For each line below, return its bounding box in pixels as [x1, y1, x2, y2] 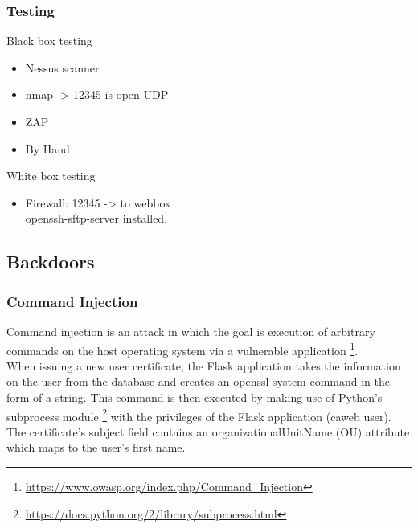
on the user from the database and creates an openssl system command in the [6, 373, 390, 390]
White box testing [6, 167, 96, 184]
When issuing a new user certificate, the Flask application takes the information [6, 357, 401, 374]
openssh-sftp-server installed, [25, 210, 168, 227]
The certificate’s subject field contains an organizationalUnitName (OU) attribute [6, 423, 410, 440]
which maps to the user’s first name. [6, 439, 186, 456]
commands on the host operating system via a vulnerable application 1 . [6, 339, 359, 358]
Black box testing [6, 32, 92, 49]
